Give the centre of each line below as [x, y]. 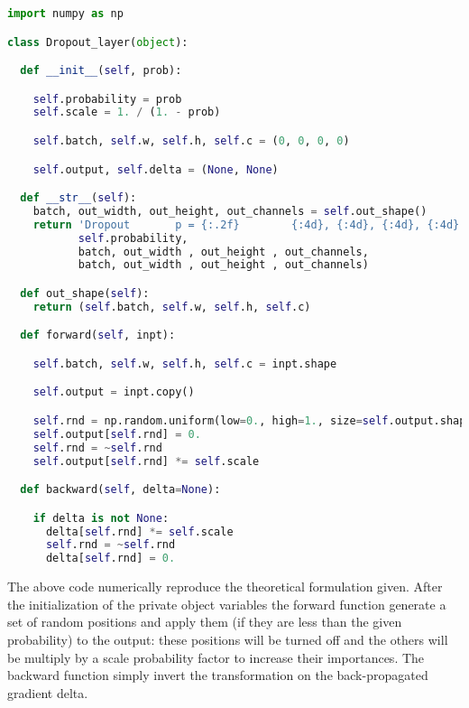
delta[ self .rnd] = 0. [110, 559]
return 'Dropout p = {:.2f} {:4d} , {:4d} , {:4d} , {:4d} [246, 224]
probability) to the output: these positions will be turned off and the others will [228, 639]
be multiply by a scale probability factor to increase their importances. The [216, 657]
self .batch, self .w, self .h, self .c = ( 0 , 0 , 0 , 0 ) [191, 141]
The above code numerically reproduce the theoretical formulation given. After [225, 587]
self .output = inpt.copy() [114, 392]
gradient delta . [48, 692]
